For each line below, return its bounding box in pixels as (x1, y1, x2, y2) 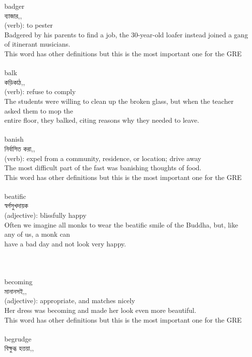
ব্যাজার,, (4, 10, 22, 20)
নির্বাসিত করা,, (4, 143, 35, 153)
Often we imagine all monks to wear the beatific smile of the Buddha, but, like (4, 219, 238, 229)
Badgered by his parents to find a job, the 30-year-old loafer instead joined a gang (4, 29, 248, 39)
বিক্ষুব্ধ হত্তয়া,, (4, 343, 34, 353)
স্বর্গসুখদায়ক (4, 200, 28, 211)
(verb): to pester (4, 20, 53, 30)
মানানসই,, (4, 286, 27, 296)
